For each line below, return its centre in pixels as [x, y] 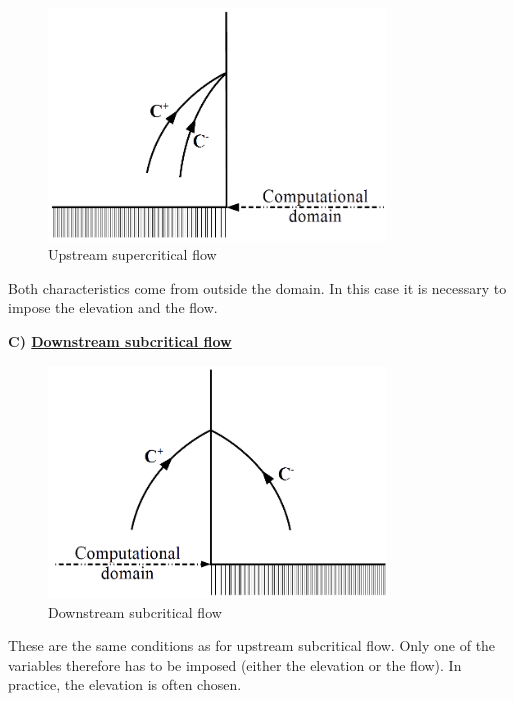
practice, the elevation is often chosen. [125, 684]
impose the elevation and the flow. [113, 307]
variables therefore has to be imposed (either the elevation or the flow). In [235, 664]
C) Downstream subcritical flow [120, 340]
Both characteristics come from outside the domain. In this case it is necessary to [257, 287]
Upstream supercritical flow [132, 254]
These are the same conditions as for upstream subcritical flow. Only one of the [252, 645]
